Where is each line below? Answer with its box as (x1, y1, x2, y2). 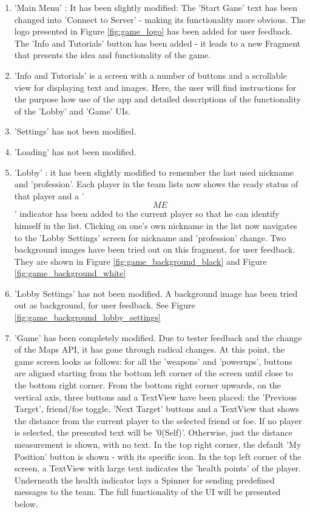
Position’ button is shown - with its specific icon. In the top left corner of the (14, 450, 302, 462)
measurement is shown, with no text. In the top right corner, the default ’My (14, 438, 302, 450)
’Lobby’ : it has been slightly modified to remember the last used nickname (14, 165, 294, 178)
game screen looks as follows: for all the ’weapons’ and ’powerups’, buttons (14, 354, 292, 367)
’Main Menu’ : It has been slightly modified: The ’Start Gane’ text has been (14, 1, 298, 13)
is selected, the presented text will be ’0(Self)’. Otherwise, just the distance (14, 426, 293, 439)
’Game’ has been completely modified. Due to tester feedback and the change (14, 331, 302, 344)
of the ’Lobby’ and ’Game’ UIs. (14, 104, 131, 117)
